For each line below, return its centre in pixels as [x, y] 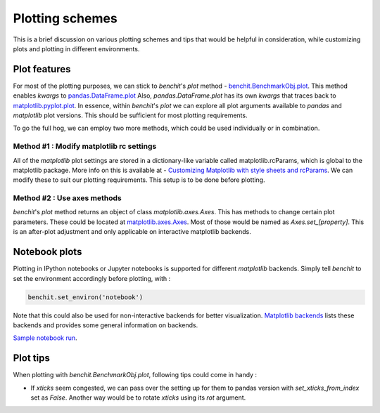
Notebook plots [47, 252]
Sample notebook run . [45, 338]
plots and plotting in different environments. [76, 48]
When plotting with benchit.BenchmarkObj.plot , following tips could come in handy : [135, 375]
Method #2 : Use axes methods [68, 198]
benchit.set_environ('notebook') [85, 297]
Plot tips [32, 358]
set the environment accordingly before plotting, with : [92, 278]
